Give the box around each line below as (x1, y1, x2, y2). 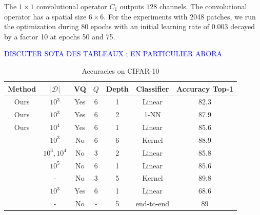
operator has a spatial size (4, 11, 87, 21)
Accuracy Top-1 (176, 83, 233, 94)
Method (8, 83, 36, 94)
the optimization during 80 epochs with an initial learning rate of (4, 21, 210, 32)
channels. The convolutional (159, 1, 247, 11)
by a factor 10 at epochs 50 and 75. (4, 31, 115, 41)
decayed (230, 21, 255, 32)
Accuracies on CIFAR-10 (82, 65, 159, 76)
